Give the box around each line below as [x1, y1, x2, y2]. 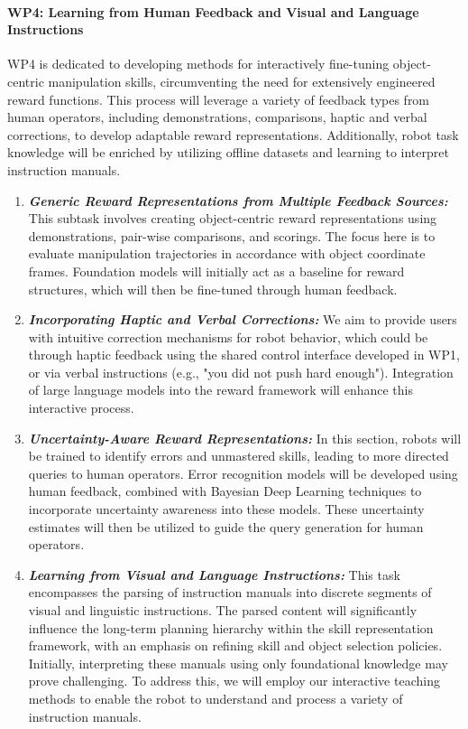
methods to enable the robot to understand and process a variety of [28, 688, 403, 707]
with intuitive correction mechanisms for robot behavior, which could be [28, 327, 428, 346]
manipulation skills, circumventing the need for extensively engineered [48, 71, 436, 90]
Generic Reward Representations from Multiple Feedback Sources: [28, 191, 448, 210]
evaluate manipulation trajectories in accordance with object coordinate [28, 244, 426, 263]
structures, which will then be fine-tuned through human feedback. [28, 279, 398, 298]
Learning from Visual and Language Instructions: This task [28, 565, 400, 584]
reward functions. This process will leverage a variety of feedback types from [7, 89, 430, 108]
